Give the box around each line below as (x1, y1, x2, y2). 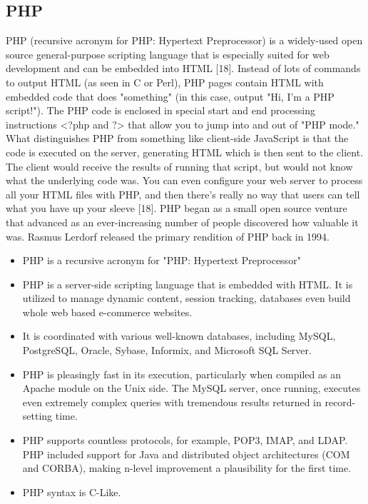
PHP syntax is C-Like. (22, 484, 121, 499)
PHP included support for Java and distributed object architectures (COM (22, 446, 350, 461)
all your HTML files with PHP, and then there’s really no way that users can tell (6, 186, 360, 201)
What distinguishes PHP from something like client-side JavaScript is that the (6, 131, 349, 146)
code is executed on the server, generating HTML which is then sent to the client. (6, 144, 364, 159)
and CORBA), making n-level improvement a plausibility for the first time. (22, 460, 352, 475)
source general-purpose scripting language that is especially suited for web (6, 46, 329, 61)
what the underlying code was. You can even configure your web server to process (6, 173, 363, 188)
